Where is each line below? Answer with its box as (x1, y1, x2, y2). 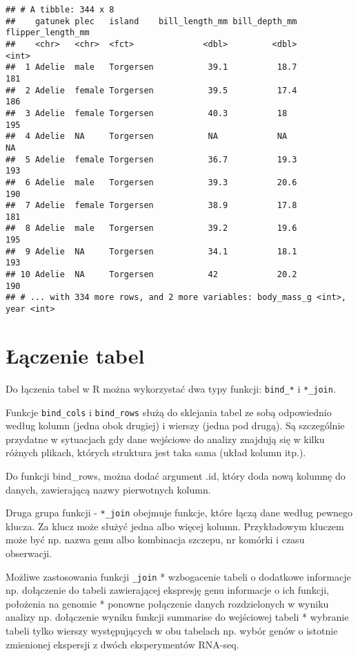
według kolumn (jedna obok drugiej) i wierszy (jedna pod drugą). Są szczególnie (6, 418, 345, 433)
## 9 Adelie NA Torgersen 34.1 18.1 (6, 246, 297, 256)
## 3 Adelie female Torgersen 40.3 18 (6, 108, 288, 118)
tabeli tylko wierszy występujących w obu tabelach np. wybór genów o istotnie (6, 624, 338, 637)
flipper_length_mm (6, 28, 90, 38)
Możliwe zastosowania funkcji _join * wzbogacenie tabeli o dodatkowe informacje (6, 569, 351, 583)
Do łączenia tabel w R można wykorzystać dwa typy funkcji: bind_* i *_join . (6, 381, 336, 395)
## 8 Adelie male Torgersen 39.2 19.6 (6, 223, 297, 234)
